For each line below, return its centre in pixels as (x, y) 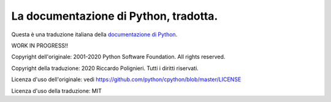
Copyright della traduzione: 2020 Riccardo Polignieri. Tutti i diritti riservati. (105, 68)
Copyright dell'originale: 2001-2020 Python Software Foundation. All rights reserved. (118, 57)
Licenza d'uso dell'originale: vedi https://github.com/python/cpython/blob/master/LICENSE (126, 79)
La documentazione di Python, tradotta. (115, 16)
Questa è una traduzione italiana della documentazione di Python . (94, 34)
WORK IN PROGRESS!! (40, 45)
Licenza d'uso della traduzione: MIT (57, 91)
